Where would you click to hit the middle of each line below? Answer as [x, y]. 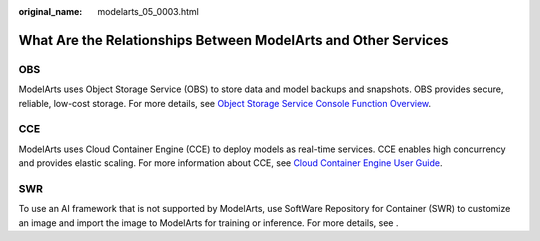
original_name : [50, 11]
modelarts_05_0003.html [148, 11]
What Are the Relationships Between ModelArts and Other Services [233, 40]
